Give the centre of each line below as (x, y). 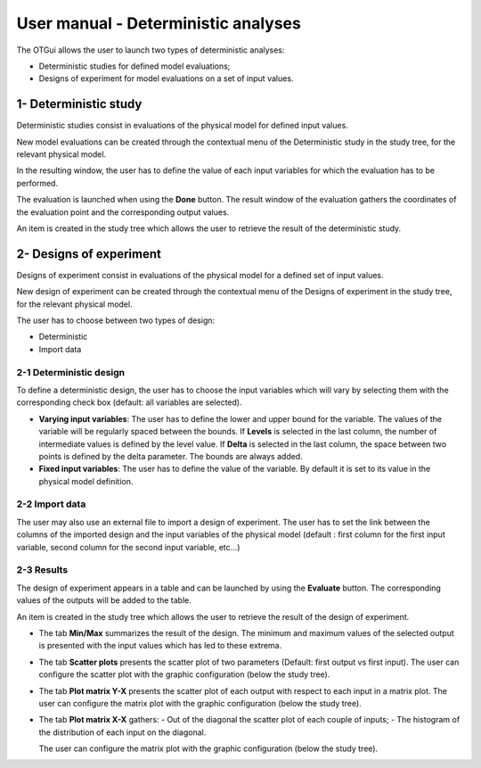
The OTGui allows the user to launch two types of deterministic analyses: (151, 50)
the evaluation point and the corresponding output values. (123, 212)
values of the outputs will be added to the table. (104, 600)
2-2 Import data (51, 504)
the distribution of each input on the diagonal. (122, 732)
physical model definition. (86, 481)
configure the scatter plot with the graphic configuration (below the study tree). (184, 674)
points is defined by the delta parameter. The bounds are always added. (171, 456)
